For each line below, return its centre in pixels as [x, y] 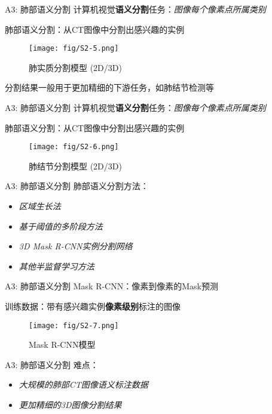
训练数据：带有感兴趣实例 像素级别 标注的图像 [93, 306]
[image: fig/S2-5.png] [74, 49]
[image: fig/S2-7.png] [74, 325]
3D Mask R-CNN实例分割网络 [76, 246]
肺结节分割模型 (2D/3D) [75, 166]
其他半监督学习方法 [56, 266]
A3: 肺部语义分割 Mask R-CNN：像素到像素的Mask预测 [111, 286]
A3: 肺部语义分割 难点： [52, 364]
